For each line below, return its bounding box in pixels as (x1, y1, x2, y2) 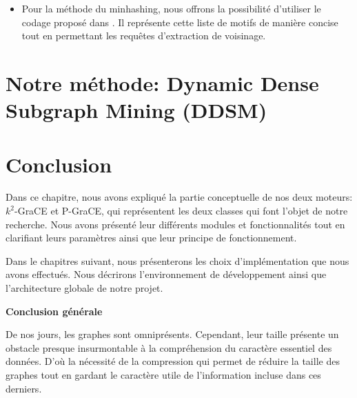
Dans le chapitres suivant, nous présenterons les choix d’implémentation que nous (6, 253, 349, 268)
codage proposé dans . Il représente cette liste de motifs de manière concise (21, 14, 338, 29)
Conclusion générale (6, 304, 103, 318)
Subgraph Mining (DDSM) (6, 96, 267, 124)
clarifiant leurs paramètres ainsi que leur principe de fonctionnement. (6, 230, 297, 245)
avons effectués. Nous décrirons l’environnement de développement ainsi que (6, 267, 327, 281)
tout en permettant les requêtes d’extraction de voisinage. (21, 28, 266, 43)
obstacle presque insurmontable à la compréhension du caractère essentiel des (6, 340, 332, 355)
